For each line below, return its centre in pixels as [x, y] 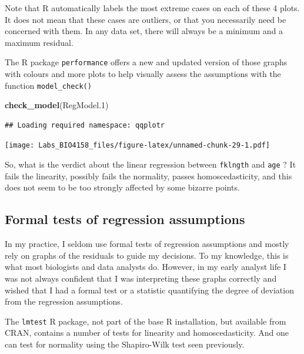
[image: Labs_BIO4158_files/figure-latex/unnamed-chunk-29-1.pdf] [138, 146]
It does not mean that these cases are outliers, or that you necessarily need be [146, 19]
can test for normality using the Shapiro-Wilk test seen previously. [125, 344]
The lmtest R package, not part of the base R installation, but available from [146, 321]
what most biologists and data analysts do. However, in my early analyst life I [146, 267]
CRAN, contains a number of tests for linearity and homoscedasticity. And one [147, 333]
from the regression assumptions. [64, 301]
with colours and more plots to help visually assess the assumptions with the [143, 74]
